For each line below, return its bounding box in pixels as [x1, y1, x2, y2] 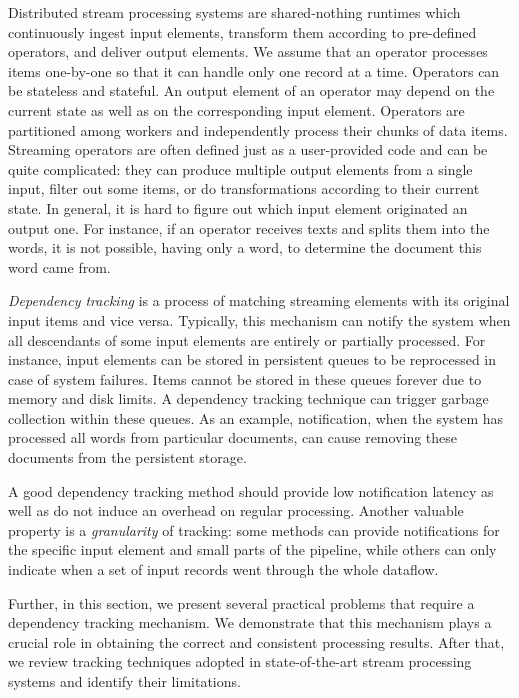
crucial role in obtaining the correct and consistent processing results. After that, [8, 631, 505, 652]
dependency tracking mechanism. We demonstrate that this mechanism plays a [8, 612, 492, 633]
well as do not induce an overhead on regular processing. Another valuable [8, 500, 464, 521]
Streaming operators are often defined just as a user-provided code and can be [8, 139, 488, 160]
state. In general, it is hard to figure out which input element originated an [8, 197, 468, 218]
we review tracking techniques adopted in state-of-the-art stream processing [8, 651, 472, 672]
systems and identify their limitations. [8, 671, 241, 691]
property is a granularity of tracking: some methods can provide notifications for [8, 519, 500, 540]
